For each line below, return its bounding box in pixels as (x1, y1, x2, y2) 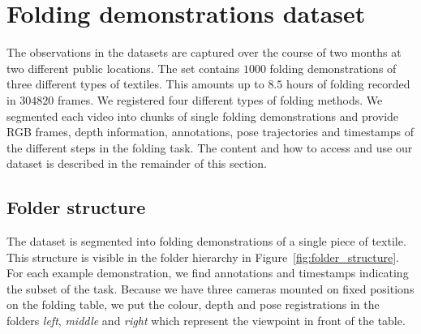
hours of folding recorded (286, 75, 410, 92)
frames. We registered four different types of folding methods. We (58, 91, 383, 108)
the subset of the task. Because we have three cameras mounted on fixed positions (6, 280, 415, 297)
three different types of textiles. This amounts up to (6, 75, 264, 92)
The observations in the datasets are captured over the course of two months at (6, 44, 402, 61)
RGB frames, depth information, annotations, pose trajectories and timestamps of (6, 123, 415, 140)
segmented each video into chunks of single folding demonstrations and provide (6, 107, 399, 124)
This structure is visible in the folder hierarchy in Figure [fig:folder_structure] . (6, 248, 400, 265)
